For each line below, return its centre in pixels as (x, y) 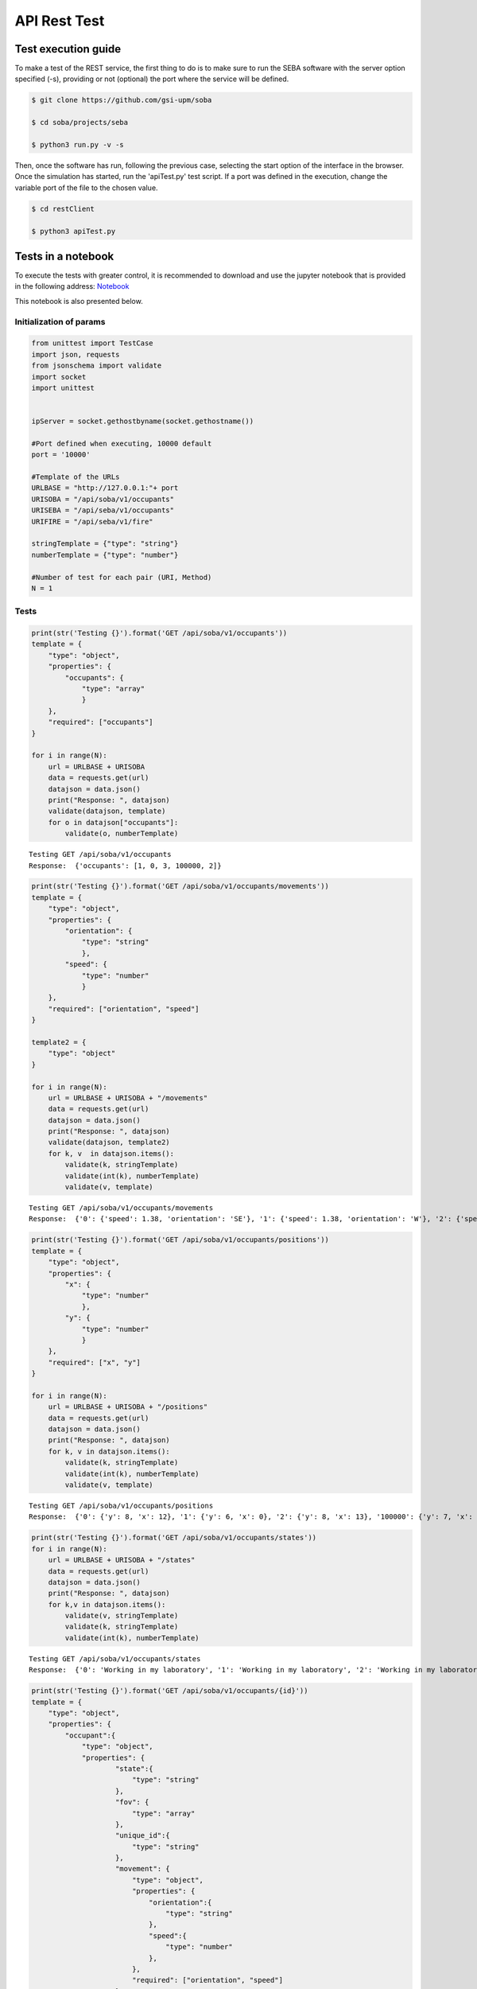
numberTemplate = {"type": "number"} (105, 555)
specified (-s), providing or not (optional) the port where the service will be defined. (152, 79)
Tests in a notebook (64, 256)
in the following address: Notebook (72, 286)
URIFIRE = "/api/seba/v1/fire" (93, 522)
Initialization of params (60, 321)
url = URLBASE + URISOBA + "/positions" (128, 1407)
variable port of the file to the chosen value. (86, 188)
